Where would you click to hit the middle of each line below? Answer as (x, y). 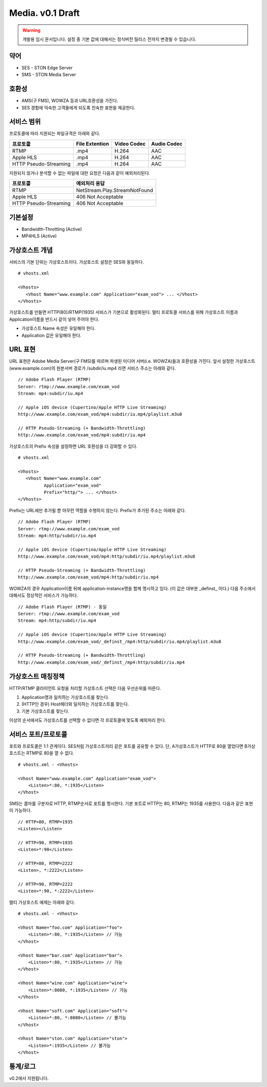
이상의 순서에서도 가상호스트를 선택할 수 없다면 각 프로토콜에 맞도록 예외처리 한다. (88, 720)
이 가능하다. (21, 810)
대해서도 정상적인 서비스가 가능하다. (44, 595)
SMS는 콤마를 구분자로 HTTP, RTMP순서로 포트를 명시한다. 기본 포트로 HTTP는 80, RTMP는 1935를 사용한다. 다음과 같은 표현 (131, 803)
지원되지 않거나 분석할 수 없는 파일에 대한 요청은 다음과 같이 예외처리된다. (80, 173)
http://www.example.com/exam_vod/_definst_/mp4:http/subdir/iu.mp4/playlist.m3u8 (120, 641)
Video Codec (130, 144)
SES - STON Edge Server (47, 67)
